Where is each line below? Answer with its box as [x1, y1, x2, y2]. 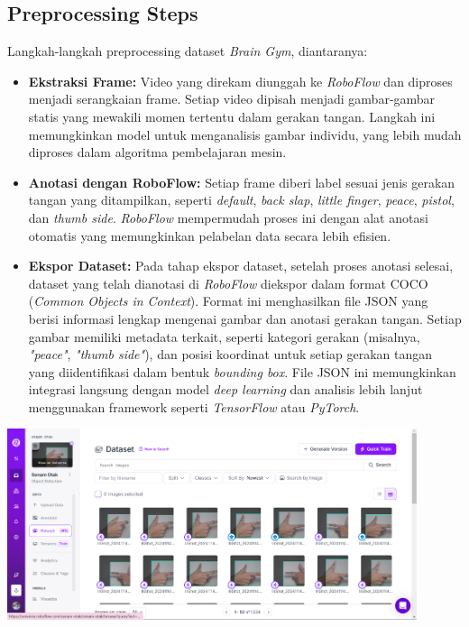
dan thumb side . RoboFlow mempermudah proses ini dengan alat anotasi [28, 207, 428, 226]
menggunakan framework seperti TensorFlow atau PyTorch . [28, 397, 360, 416]
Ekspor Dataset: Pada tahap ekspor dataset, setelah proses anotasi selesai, [28, 256, 454, 275]
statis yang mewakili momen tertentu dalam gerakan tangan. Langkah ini [28, 106, 436, 125]
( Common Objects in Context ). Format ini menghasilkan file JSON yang [28, 291, 428, 310]
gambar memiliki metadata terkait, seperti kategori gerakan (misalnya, [28, 327, 420, 346]
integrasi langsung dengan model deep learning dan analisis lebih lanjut [28, 380, 423, 399]
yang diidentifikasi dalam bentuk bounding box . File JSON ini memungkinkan [28, 362, 456, 381]
